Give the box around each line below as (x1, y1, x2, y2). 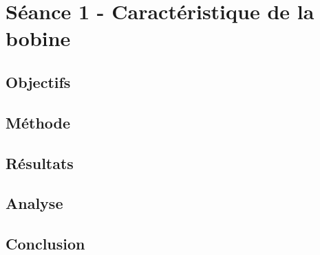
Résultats (6, 152, 74, 173)
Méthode (6, 111, 71, 133)
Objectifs (6, 71, 71, 92)
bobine (6, 24, 71, 52)
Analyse (6, 192, 63, 214)
